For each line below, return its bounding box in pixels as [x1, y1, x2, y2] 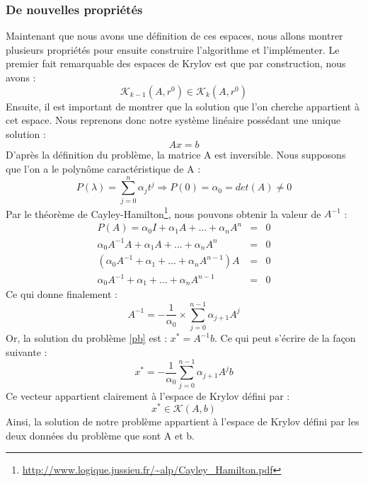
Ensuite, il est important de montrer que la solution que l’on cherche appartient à [6, 98, 360, 113]
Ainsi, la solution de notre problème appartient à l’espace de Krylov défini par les [6, 414, 360, 429]
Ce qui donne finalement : [6, 287, 117, 302]
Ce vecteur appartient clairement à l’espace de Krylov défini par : [6, 388, 290, 403]
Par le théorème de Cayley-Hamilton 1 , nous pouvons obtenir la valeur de [6, 204, 321, 221]
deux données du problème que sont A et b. [6, 428, 195, 442]
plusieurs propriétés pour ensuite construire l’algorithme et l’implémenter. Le [6, 42, 340, 57]
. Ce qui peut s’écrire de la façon [214, 331, 356, 345]
